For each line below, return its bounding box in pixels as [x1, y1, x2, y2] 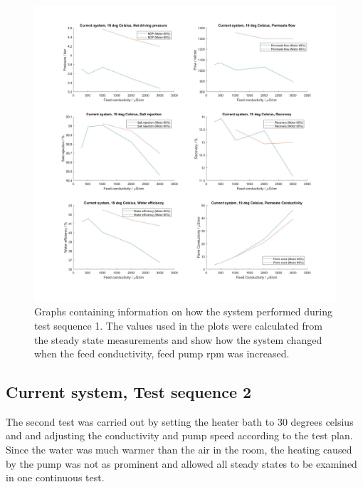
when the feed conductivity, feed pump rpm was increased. [34, 346, 290, 361]
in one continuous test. [6, 470, 105, 485]
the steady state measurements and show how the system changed [34, 332, 322, 347]
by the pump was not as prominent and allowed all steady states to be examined [6, 456, 357, 471]
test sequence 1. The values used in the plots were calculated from [34, 318, 322, 332]
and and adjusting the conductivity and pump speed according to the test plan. [6, 428, 353, 443]
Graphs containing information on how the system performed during [34, 304, 333, 319]
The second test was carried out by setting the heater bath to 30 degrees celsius [6, 414, 354, 429]
